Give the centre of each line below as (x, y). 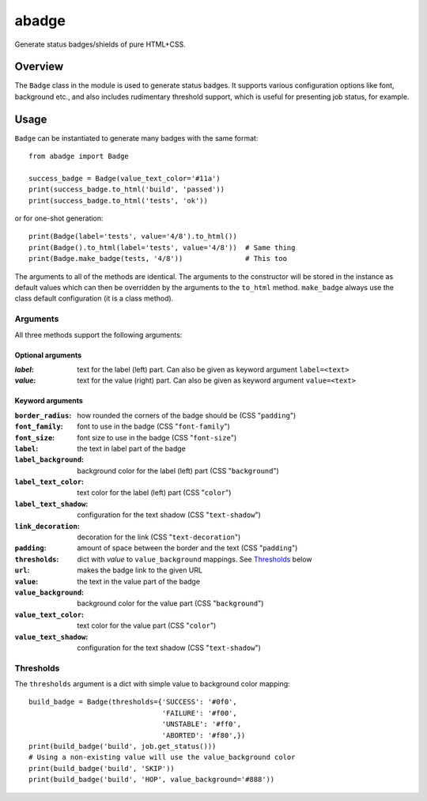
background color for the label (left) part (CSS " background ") (178, 470)
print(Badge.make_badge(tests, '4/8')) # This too (158, 259)
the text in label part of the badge (131, 448)
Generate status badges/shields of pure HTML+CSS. (100, 44)
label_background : (49, 459)
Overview (39, 67)
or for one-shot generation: (59, 218)
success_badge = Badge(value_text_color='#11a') (125, 178)
